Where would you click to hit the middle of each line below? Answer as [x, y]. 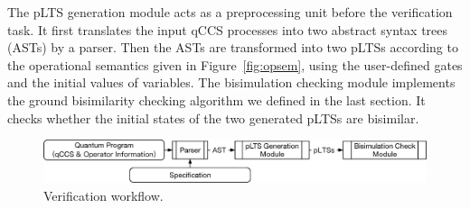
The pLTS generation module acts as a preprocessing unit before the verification [230, 12]
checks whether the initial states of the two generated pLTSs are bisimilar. [213, 118]
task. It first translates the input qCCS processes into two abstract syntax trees [228, 29]
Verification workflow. [103, 195]
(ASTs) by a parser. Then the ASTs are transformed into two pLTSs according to [233, 47]
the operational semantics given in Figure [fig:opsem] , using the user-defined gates [235, 64]
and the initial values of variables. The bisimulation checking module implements [231, 82]
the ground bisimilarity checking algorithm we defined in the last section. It [216, 99]
